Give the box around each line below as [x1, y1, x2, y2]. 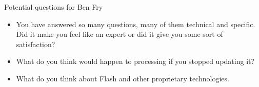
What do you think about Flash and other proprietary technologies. [16, 73, 229, 83]
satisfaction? [16, 38, 55, 49]
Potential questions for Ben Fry [4, 2, 103, 12]
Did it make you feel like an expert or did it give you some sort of [16, 29, 223, 39]
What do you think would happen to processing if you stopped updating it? [16, 56, 255, 67]
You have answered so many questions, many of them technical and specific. [16, 18, 255, 29]
